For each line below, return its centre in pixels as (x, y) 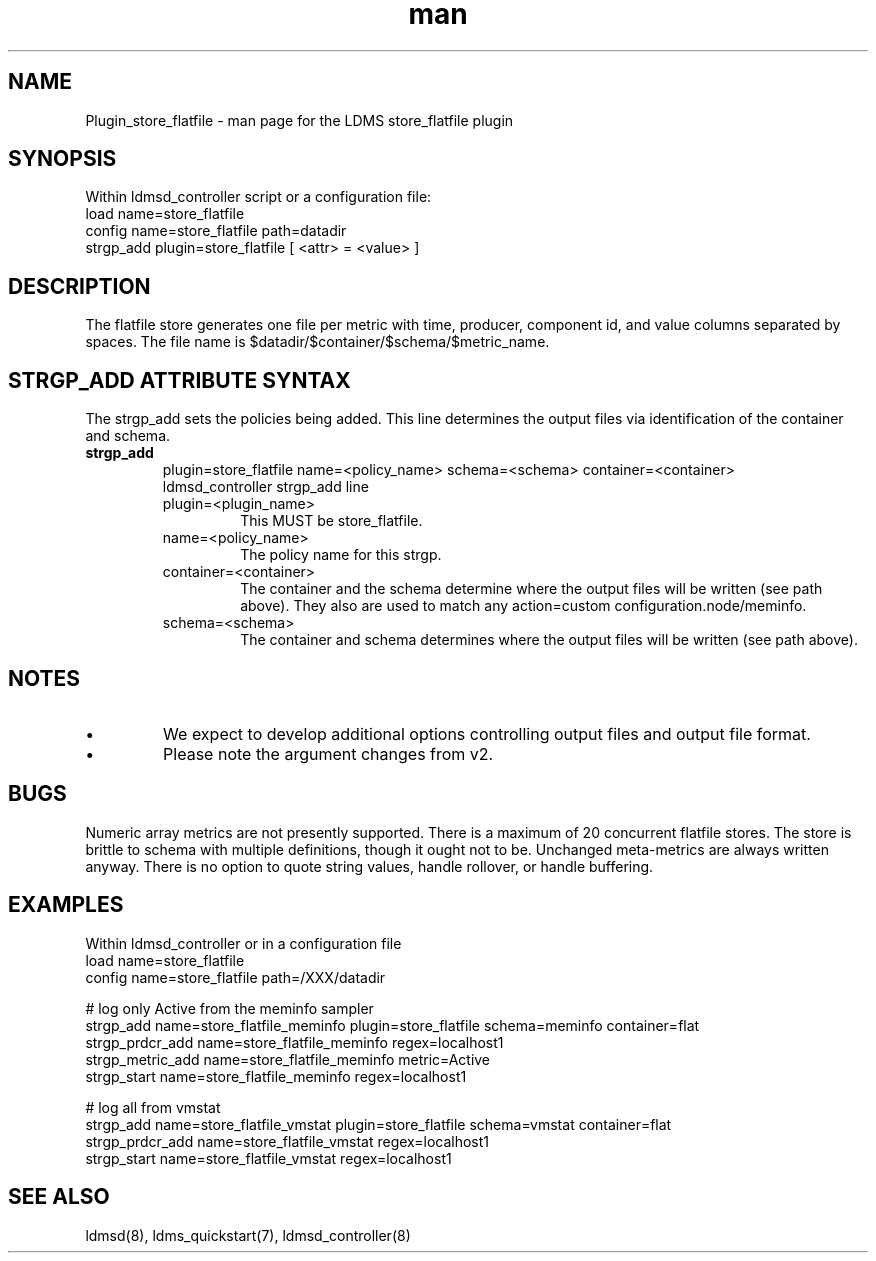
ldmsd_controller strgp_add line (265, 487)
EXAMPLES (66, 905)
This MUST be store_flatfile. (331, 521)
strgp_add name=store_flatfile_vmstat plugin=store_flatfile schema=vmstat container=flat (378, 1124)
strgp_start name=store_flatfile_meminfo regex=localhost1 (276, 1076)
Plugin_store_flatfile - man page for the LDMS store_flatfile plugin (299, 120)
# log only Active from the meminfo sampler (229, 1008)
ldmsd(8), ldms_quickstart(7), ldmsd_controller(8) (248, 1235)
